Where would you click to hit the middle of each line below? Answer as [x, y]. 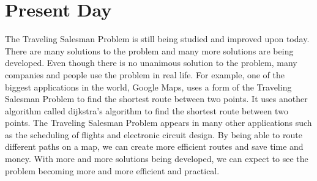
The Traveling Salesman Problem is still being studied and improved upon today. [157, 39]
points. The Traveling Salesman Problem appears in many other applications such [158, 123]
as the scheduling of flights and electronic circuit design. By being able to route [154, 134]
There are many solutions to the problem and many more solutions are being [149, 50]
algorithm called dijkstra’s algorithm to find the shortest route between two [147, 110]
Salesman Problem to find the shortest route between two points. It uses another [156, 99]
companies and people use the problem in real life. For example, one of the [145, 74]
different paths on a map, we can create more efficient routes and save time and [154, 146]
